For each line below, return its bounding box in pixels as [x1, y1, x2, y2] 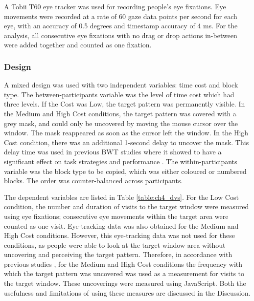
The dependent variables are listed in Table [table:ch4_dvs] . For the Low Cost [4, 192, 239, 202]
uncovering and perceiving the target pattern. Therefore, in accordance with [4, 249, 232, 259]
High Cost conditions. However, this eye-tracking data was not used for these [4, 230, 235, 240]
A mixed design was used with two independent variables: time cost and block [4, 80, 238, 90]
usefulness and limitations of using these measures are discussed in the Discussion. [4, 287, 251, 298]
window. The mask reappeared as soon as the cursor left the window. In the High [4, 128, 249, 138]
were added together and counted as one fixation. [4, 40, 152, 50]
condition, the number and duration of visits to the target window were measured [4, 201, 249, 212]
